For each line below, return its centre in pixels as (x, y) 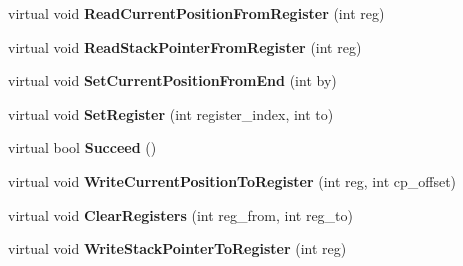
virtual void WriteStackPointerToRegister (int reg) (177, 248)
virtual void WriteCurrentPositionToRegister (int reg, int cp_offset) (232, 180)
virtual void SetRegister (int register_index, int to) (171, 113)
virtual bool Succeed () (82, 147)
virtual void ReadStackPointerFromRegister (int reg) (185, 46)
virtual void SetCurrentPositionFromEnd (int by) (172, 80)
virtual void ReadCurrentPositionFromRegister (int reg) (196, 13)
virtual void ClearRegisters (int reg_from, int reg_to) (180, 214)
